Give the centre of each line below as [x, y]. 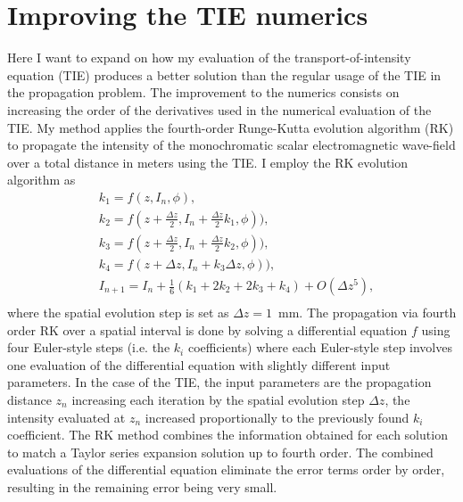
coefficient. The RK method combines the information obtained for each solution [227, 435]
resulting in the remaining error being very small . [142, 487]
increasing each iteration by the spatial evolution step [218, 400]
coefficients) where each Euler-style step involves [320, 347]
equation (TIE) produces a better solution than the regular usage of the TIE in [224, 74]
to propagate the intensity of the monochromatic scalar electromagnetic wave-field [231, 145]
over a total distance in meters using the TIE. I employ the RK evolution [208, 162]
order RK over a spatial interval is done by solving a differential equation [207, 329]
